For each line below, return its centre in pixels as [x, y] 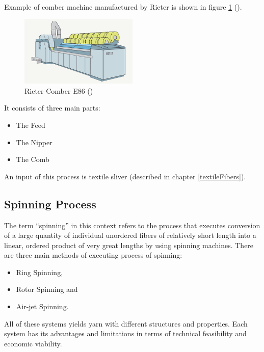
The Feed [31, 125]
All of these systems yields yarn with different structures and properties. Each [126, 323]
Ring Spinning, [39, 272]
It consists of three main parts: [52, 108]
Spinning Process [50, 204]
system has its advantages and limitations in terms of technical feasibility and [125, 333]
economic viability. [33, 343]
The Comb [33, 159]
